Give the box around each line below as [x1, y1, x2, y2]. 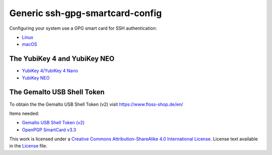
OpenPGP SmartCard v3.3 [22, 126, 77, 133]
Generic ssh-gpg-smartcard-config [9, 8, 162, 19]
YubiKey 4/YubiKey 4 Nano [22, 68, 78, 74]
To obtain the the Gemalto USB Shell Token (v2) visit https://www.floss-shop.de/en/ [9, 101, 183, 107]
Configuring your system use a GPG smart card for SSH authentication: [9, 25, 157, 31]
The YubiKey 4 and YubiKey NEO [9, 54, 115, 63]
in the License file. [9, 143, 47, 149]
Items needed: [9, 110, 40, 116]
